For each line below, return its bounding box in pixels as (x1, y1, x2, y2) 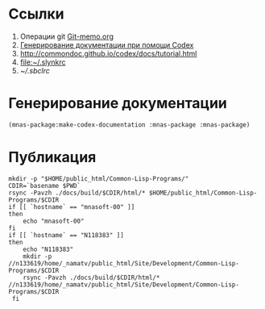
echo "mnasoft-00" (23, 217, 85, 225)
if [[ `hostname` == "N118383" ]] (8, 231, 125, 239)
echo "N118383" (23, 245, 74, 253)
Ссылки (8, 5, 64, 23)
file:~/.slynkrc (19, 57, 66, 67)
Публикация (8, 148, 97, 166)
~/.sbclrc (19, 65, 50, 75)
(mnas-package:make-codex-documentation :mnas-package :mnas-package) (8, 120, 251, 129)
